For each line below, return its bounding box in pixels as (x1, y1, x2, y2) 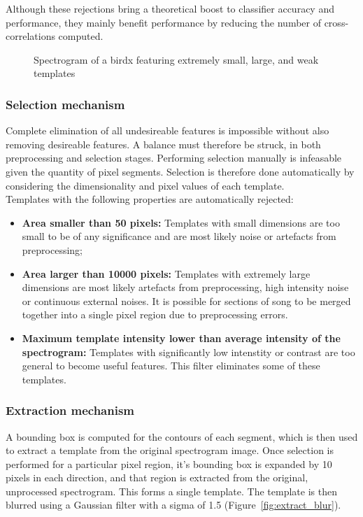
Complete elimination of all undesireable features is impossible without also (6, 123, 329, 138)
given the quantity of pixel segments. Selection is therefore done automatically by (6, 164, 355, 178)
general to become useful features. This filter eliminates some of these (22, 358, 320, 373)
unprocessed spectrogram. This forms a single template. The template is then (6, 483, 337, 498)
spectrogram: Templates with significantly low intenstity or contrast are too (22, 344, 355, 359)
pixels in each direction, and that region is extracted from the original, (6, 470, 308, 485)
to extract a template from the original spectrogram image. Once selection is (6, 443, 334, 458)
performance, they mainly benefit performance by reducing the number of (6, 15, 321, 29)
